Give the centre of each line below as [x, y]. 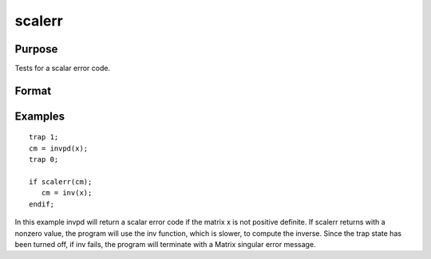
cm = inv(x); [67, 193]
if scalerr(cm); [61, 182]
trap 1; [44, 137]
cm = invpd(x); [59, 148]
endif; [42, 204]
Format [33, 90]
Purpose [36, 49]
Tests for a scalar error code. [63, 69]
